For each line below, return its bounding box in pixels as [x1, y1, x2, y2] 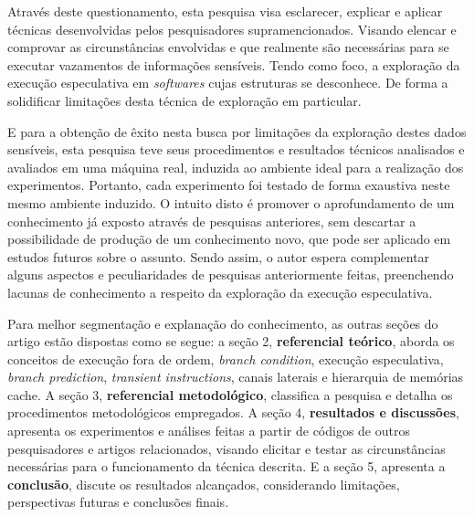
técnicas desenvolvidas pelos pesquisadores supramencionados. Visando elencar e [7, 19, 457, 38]
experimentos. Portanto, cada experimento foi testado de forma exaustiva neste [7, 175, 450, 195]
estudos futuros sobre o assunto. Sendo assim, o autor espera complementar [7, 247, 430, 266]
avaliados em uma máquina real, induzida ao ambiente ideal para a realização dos [7, 157, 464, 176]
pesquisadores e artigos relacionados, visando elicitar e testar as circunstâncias [7, 438, 446, 458]
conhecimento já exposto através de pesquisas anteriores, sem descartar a [7, 211, 416, 230]
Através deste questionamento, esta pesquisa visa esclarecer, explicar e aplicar [7, 2, 443, 20]
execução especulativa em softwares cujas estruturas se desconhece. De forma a [7, 73, 448, 92]
